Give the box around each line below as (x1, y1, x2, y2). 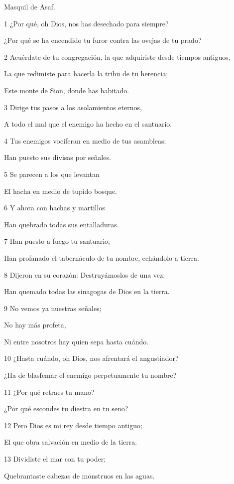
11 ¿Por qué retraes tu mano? (4, 386, 95, 397)
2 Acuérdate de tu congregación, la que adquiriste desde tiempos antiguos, (4, 51, 231, 62)
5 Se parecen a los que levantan (4, 168, 100, 179)
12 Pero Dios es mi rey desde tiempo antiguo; (4, 420, 142, 430)
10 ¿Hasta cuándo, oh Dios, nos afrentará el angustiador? (4, 353, 179, 363)
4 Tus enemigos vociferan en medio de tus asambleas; (4, 135, 166, 146)
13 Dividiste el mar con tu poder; (4, 454, 106, 464)
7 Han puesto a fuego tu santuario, (4, 236, 110, 246)
